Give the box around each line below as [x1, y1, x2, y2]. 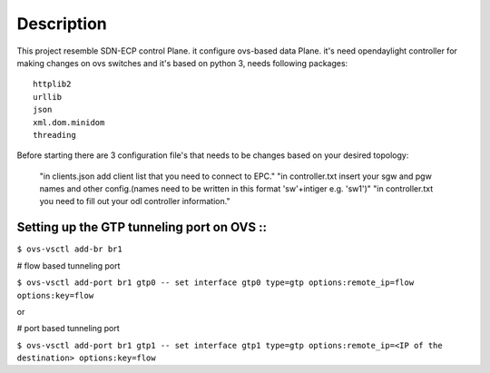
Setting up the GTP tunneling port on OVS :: [16, 220, 268, 235]
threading [33, 130, 76, 140]
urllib [33, 92, 63, 102]
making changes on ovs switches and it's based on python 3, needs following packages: [16, 57, 348, 68]
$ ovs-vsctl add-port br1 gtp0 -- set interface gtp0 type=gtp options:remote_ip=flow [16, 278, 415, 288]
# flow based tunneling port [16, 260, 121, 271]
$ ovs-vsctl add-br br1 [16, 244, 122, 254]
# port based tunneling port [16, 323, 120, 334]
